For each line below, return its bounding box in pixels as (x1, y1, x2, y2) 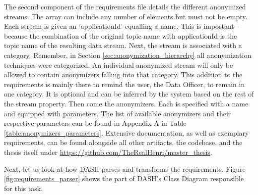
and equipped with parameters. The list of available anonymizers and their (4, 108, 231, 118)
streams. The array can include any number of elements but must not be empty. (4, 11, 248, 21)
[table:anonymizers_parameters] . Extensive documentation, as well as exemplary (4, 127, 249, 138)
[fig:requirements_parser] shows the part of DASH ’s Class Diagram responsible (4, 173, 244, 184)
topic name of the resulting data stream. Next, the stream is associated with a (4, 40, 242, 50)
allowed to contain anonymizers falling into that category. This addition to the (4, 69, 243, 80)
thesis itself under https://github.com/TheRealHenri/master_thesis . (4, 146, 212, 157)
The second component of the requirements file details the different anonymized (4, 1, 246, 11)
